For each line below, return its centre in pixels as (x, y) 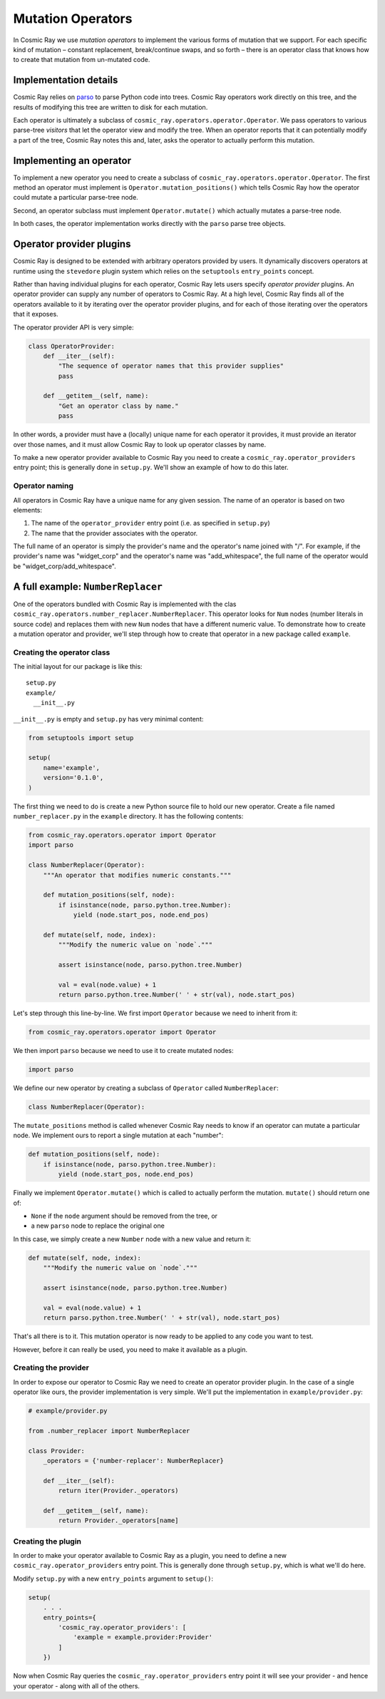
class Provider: (57, 1451)
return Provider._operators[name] (118, 1521)
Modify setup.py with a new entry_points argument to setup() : (113, 1579)
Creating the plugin (47, 1541)
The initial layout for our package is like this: (78, 667)
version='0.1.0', (73, 778)
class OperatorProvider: (72, 346)
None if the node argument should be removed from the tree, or (124, 1216)
